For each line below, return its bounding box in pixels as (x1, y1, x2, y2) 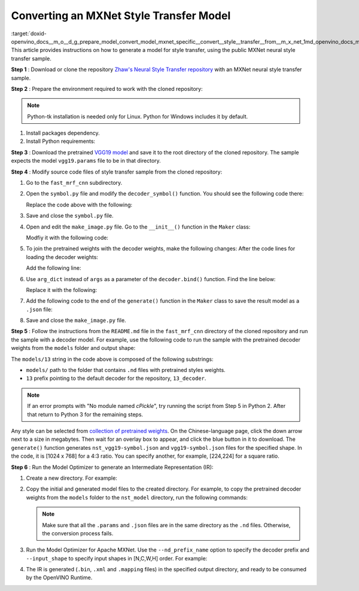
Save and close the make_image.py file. (26, 317, 126, 324)
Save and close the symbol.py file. (26, 212, 114, 220)
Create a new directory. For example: (26, 474, 118, 482)
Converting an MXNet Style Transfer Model (11, 9, 231, 22)
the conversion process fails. (42, 529, 114, 537)
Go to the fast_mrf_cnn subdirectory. (26, 179, 123, 187)
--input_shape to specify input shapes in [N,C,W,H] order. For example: (26, 555, 208, 562)
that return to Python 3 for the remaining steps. (27, 410, 144, 418)
